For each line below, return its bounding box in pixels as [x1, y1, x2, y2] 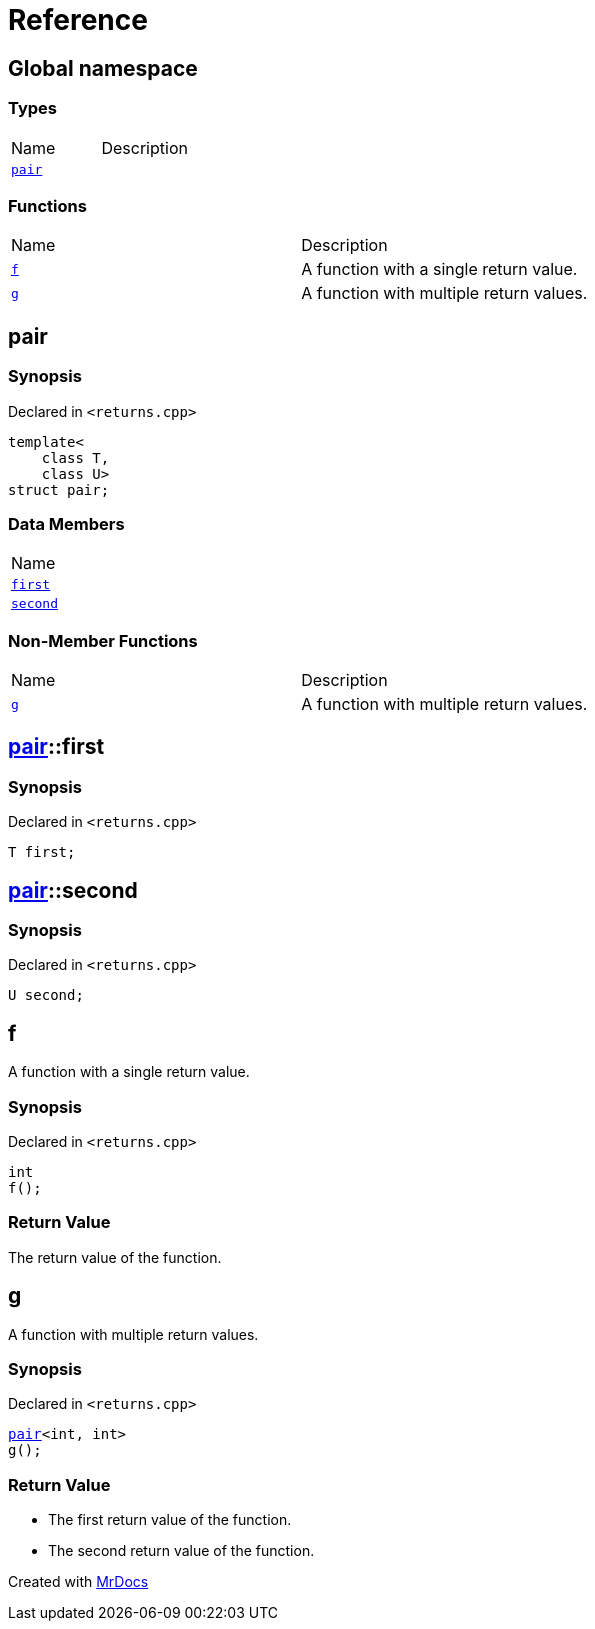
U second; [8, 987, 84, 1004]
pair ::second [8, 877, 138, 903]
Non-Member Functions [8, 630, 198, 651]
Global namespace [8, 55, 198, 81]
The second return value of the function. [48, 1542, 315, 1560]
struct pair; [8, 481, 110, 498]
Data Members [8, 513, 125, 534]
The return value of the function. [8, 1248, 222, 1266]
